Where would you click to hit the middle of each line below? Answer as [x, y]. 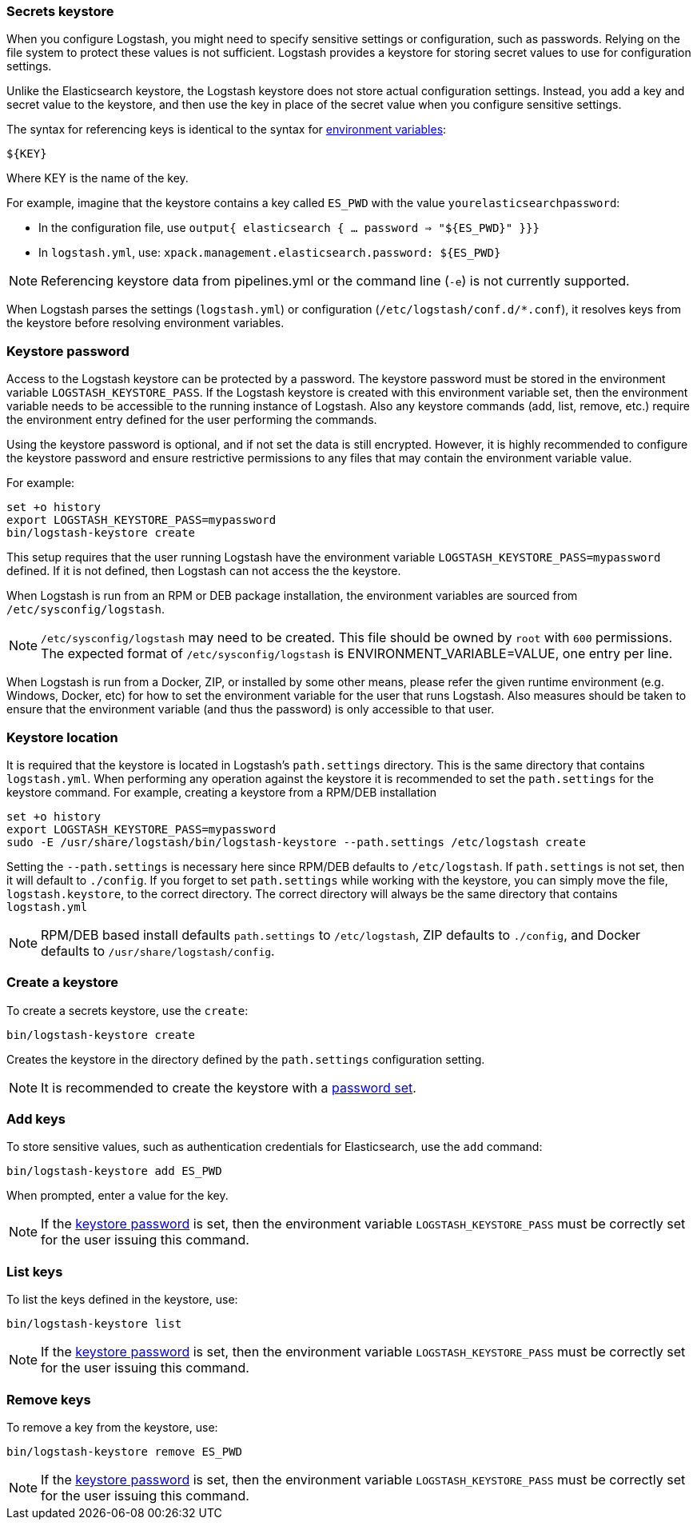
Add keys [36, 1119]
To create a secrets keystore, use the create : [127, 1010]
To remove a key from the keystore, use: [112, 1427]
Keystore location [62, 737]
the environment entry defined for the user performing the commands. [192, 420]
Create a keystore [63, 983]
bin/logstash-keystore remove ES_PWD [125, 1451]
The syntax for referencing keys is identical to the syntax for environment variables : [227, 130]
